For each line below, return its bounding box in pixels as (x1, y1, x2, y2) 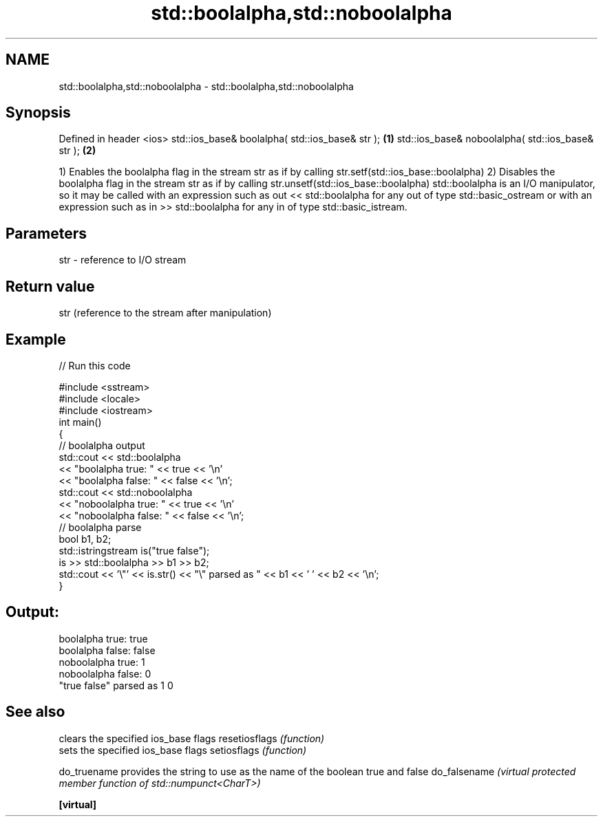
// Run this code (59, 359, 131, 371)
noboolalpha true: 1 (59, 656, 145, 668)
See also (6, 703, 65, 721)
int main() (59, 415, 102, 428)
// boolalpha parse (59, 521, 142, 533)
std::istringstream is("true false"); (59, 544, 210, 556)
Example (6, 330, 66, 348)
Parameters (6, 224, 87, 242)
